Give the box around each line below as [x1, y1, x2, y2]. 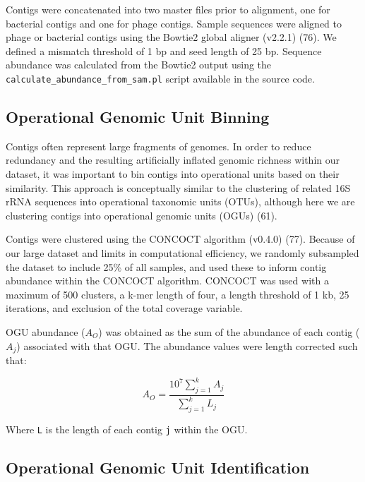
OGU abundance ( [6, 324, 85, 339]
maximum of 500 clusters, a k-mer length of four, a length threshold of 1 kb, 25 [6, 287, 349, 301]
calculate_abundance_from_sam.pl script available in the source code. [6, 71, 315, 85]
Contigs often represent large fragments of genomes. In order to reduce [6, 138, 311, 153]
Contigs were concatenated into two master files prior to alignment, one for [6, 2, 330, 16]
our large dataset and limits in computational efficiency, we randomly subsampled [6, 245, 359, 260]
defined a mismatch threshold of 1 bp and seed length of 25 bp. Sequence [6, 43, 322, 58]
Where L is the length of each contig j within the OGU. [6, 422, 248, 437]
